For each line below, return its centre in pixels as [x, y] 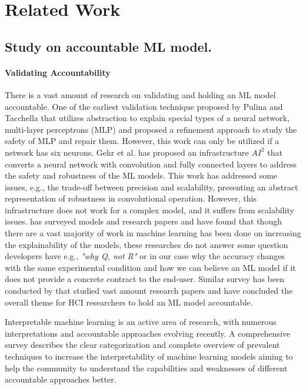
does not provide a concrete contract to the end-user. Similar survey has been [144, 279]
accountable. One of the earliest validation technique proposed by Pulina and [144, 106]
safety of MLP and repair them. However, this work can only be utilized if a [142, 141]
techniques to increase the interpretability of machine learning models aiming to [149, 356]
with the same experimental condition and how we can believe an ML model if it [150, 267]
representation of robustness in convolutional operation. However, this [131, 198]
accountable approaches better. [61, 379]
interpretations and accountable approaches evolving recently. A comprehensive [147, 333]
